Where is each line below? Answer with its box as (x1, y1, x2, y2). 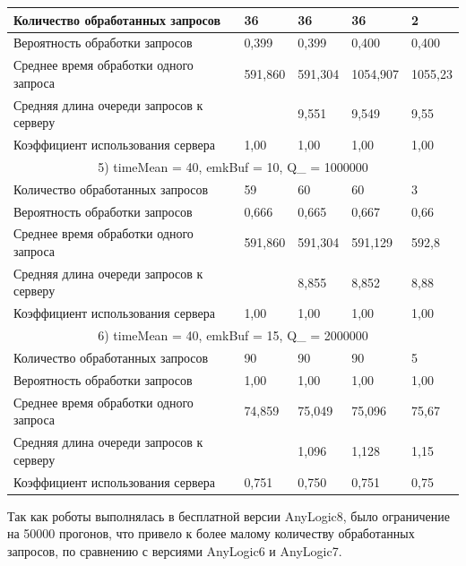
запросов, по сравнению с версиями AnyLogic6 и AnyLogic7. (7, 541, 342, 560)
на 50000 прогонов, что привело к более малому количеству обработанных (7, 524, 415, 543)
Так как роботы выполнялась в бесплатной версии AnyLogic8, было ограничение (7, 506, 450, 525)
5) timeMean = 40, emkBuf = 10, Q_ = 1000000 (98, 157, 368, 176)
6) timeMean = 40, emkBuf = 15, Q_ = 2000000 (98, 326, 368, 345)
